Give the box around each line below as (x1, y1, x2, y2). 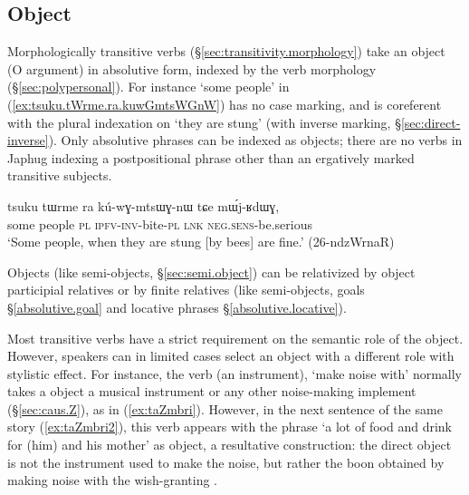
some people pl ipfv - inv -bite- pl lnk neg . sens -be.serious (7, 214, 312, 233)
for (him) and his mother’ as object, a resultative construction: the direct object (7, 435, 452, 454)
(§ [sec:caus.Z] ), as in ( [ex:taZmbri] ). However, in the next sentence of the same (7, 399, 443, 418)
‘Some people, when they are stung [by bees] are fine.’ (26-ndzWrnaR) (7, 232, 395, 251)
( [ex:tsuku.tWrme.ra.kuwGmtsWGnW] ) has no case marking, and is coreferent (7, 94, 442, 113)
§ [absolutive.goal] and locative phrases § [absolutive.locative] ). (7, 297, 347, 316)
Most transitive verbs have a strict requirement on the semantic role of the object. (7, 328, 464, 347)
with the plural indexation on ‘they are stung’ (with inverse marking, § (7, 112, 401, 131)
